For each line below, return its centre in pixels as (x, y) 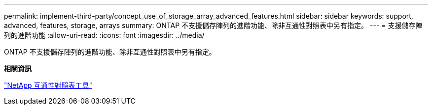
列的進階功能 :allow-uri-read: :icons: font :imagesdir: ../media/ (104, 35)
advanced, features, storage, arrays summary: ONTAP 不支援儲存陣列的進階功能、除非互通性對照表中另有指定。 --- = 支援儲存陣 (213, 25)
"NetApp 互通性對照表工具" (48, 85)
